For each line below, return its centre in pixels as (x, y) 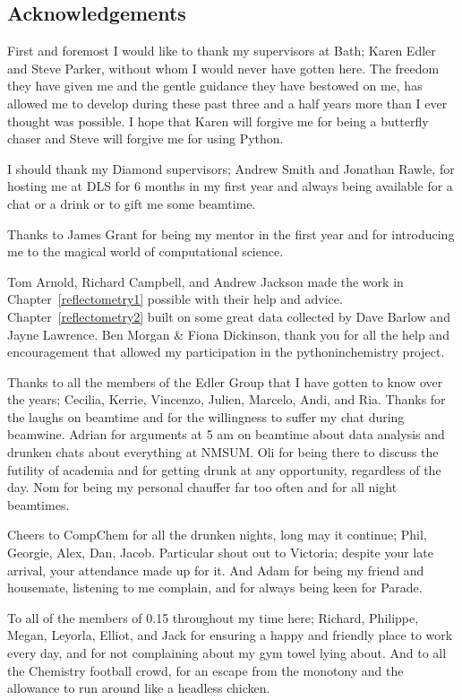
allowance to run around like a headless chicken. (139, 688)
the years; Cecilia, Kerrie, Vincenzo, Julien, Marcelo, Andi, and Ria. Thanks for (227, 399)
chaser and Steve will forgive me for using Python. (145, 138)
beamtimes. (38, 504)
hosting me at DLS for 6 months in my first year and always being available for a (230, 186)
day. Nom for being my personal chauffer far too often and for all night (202, 487)
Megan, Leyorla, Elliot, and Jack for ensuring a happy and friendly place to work (230, 635)
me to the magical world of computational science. (145, 251)
